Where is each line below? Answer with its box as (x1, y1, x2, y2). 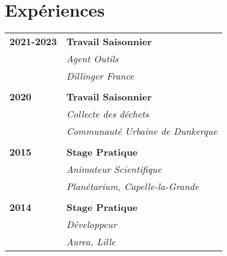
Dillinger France (66, 69, 134, 83)
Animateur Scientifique (66, 162, 162, 176)
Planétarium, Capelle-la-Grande (66, 179, 199, 194)
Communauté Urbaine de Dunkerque (66, 124, 217, 138)
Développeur (66, 217, 117, 232)
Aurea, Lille (66, 235, 116, 249)
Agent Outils (66, 52, 119, 66)
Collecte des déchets (66, 107, 149, 121)
